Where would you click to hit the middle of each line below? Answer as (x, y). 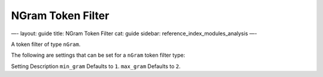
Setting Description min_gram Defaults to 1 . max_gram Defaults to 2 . (96, 66)
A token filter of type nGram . (46, 44)
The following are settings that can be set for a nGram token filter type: (98, 55)
